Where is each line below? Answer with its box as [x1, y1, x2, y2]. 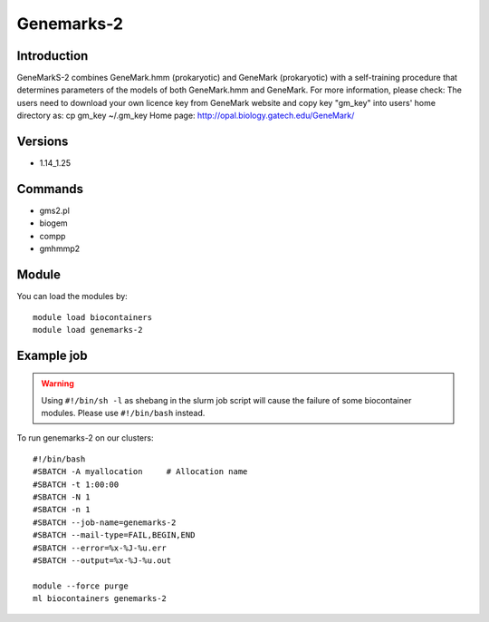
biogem [39, 218, 68, 228]
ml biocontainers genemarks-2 [33, 594, 168, 604]
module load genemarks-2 [33, 325, 143, 335]
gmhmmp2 [39, 243, 81, 254]
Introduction [16, 48, 89, 63]
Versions [16, 134, 69, 150]
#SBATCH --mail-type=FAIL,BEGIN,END [33, 530, 196, 540]
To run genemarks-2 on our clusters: [16, 432, 154, 443]
